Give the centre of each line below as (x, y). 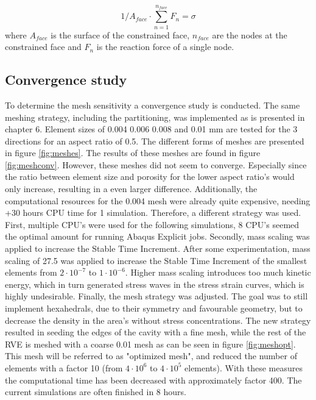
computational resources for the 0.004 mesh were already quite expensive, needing (158, 200)
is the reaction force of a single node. (165, 47)
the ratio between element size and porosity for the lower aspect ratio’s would (150, 177)
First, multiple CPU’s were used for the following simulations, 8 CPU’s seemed (152, 224)
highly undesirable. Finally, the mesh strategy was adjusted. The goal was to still (156, 296)
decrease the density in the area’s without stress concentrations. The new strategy (158, 320)
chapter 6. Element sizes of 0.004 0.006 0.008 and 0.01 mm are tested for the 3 (151, 129)
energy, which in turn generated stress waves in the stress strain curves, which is (155, 284)
